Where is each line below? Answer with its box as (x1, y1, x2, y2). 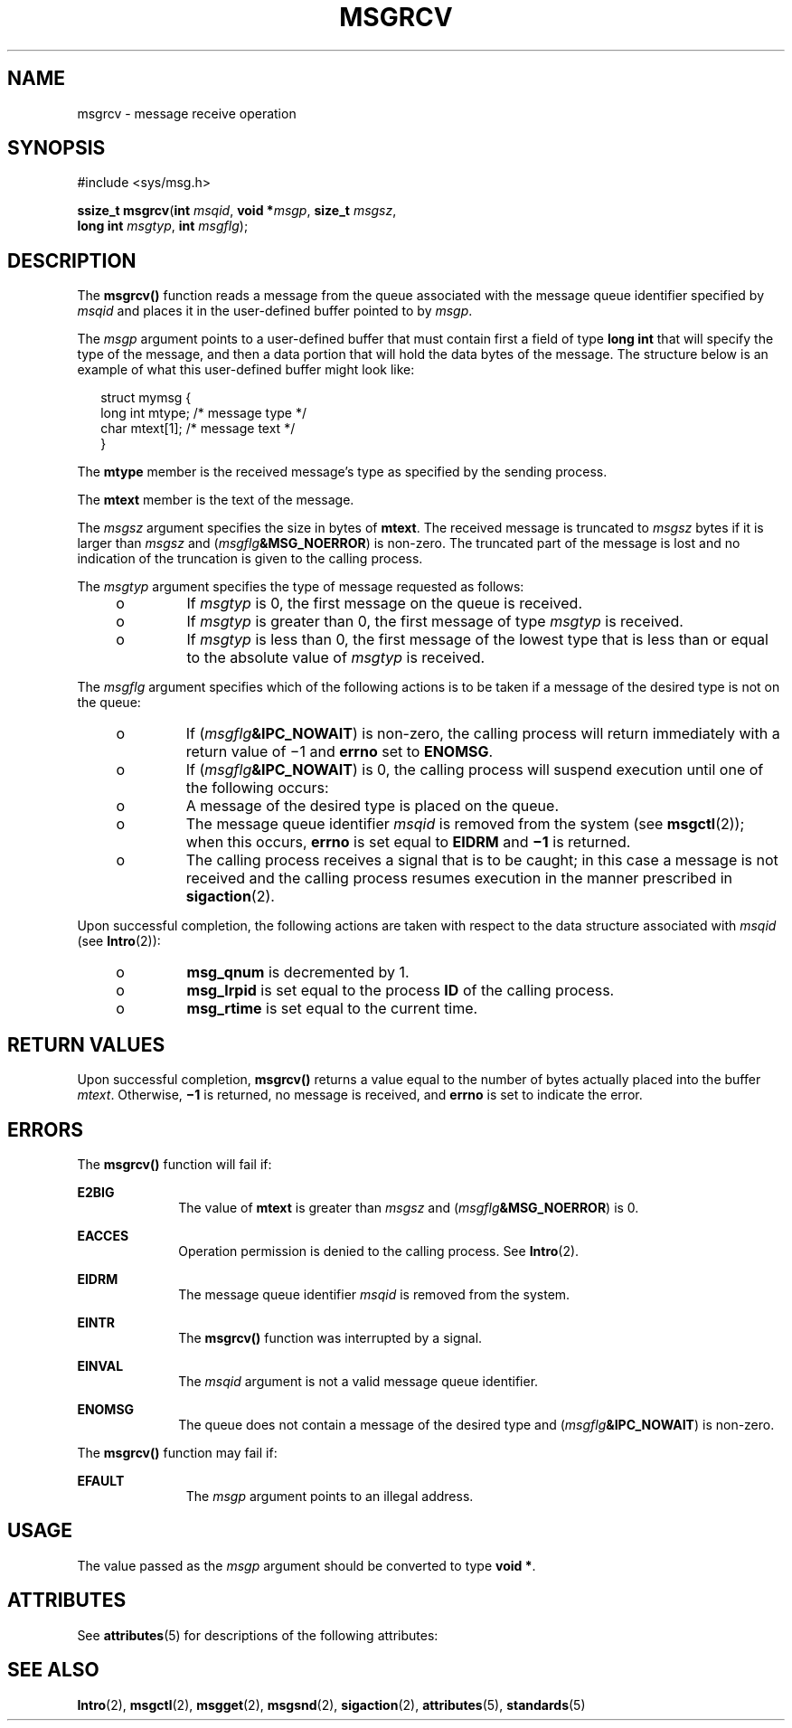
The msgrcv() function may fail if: (77, 1444, 278, 1460)
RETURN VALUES (7, 1033, 165, 1056)
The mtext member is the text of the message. (77, 492, 354, 508)
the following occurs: (185, 779, 329, 798)
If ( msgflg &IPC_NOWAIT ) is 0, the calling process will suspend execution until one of (185, 760, 764, 779)
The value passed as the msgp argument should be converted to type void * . (77, 1557, 536, 1573)
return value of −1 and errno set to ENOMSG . (185, 742, 494, 761)
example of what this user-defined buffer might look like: (77, 362, 415, 378)
